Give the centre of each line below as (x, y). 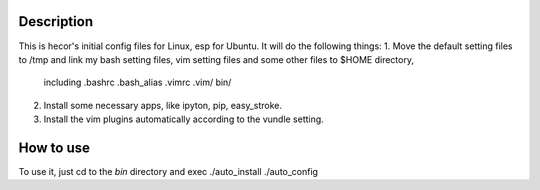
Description (56, 21)
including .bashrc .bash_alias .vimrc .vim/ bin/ (137, 82)
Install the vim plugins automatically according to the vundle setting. (183, 119)
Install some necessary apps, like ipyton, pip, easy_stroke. (162, 105)
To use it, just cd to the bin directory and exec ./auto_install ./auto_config (168, 171)
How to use (54, 147)
